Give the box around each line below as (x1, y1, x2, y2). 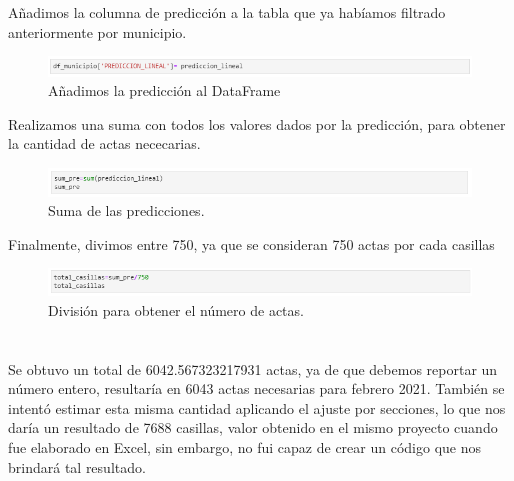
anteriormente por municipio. (8, 21, 187, 42)
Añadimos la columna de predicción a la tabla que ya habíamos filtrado (8, 2, 446, 22)
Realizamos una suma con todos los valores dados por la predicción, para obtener (8, 113, 506, 134)
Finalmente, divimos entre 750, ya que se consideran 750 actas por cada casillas (8, 233, 495, 254)
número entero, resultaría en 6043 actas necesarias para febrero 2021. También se (8, 378, 505, 399)
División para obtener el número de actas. (48, 299, 304, 320)
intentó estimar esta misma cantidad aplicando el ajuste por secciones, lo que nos (8, 397, 506, 418)
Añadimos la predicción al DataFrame (48, 80, 281, 101)
